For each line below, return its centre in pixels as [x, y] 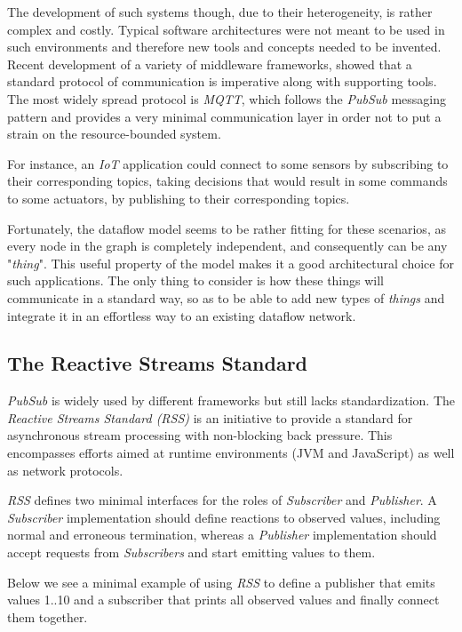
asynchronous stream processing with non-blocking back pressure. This [200, 435]
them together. [48, 616]
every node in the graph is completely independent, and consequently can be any [227, 246]
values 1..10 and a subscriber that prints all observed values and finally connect [223, 600]
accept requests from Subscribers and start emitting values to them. [191, 552]
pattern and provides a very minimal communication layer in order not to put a [224, 116]
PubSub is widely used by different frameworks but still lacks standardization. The [231, 400]
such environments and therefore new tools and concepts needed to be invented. [224, 47]
